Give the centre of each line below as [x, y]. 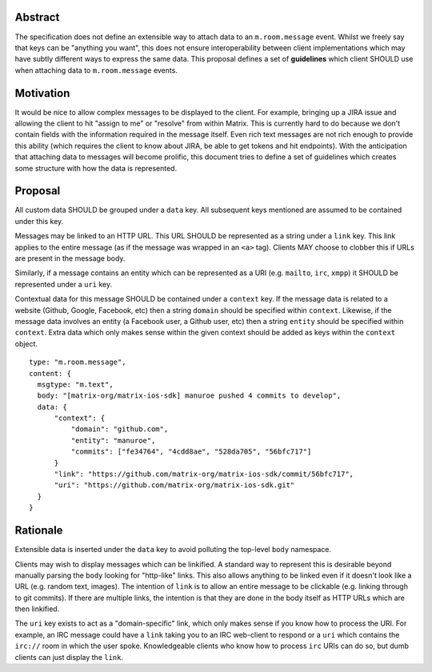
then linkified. [37, 609]
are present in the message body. [70, 258]
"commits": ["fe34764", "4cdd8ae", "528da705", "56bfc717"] [191, 452]
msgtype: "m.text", [75, 384]
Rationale [39, 531]
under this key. [39, 221]
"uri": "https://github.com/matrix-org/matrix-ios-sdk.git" [174, 485]
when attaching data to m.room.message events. [96, 70]
